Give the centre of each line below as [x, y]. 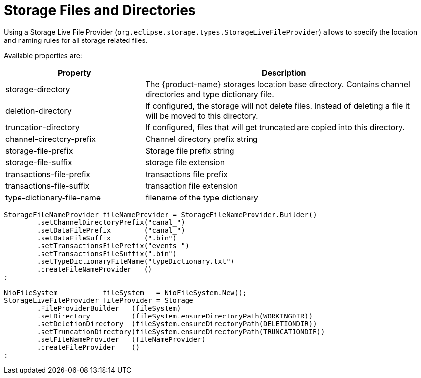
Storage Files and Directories [100, 10]
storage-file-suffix [39, 162]
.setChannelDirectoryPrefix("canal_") [111, 222]
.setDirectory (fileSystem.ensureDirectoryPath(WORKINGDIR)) [175, 316]
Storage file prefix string [190, 150]
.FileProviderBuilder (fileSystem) [109, 308]
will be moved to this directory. [202, 115]
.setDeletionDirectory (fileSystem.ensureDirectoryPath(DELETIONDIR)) [177, 324]
